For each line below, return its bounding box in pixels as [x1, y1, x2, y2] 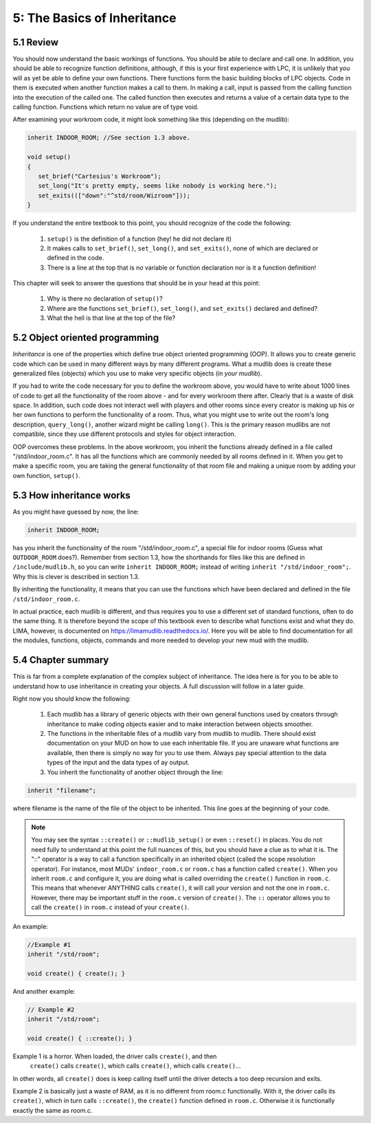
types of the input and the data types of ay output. [47, 759, 190, 767]
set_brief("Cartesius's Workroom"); [38, 172, 161, 180]
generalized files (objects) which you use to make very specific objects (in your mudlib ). [12, 369, 262, 378]
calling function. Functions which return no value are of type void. [12, 103, 199, 111]
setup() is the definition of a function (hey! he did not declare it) [47, 235, 232, 243]
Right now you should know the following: [12, 695, 131, 703]
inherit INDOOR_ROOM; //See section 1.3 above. [27, 134, 190, 142]
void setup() [27, 153, 71, 161]
